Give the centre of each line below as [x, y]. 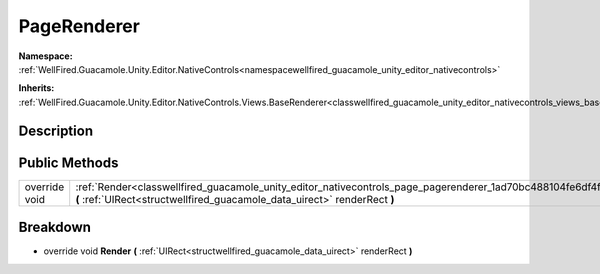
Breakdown [55, 227]
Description [56, 130]
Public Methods [68, 162]
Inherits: [36, 88]
